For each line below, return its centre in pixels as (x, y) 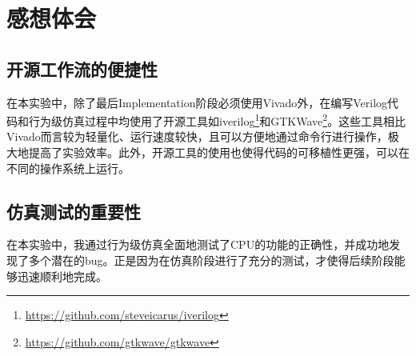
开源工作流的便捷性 (82, 68)
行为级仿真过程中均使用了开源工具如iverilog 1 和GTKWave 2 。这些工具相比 (217, 120)
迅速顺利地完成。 (62, 276)
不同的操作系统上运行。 (68, 168)
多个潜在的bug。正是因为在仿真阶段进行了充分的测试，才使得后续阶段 (211, 260)
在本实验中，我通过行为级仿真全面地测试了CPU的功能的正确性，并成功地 (198, 244)
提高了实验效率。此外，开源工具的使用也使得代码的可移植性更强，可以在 (219, 152)
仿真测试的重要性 (74, 211)
